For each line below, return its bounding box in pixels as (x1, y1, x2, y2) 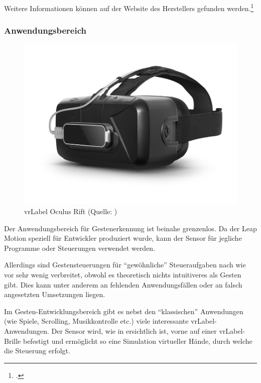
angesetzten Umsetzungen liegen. (4, 289, 105, 300)
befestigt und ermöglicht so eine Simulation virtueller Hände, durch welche (23, 335, 252, 346)
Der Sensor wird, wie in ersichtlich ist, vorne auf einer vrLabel (51, 326, 243, 336)
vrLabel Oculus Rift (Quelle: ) (24, 206, 117, 217)
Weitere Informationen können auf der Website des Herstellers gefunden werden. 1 (4, 2, 254, 13)
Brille (4, 335, 21, 346)
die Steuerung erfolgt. (4, 345, 70, 356)
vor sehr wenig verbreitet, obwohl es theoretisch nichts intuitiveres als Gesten (4, 269, 241, 280)
